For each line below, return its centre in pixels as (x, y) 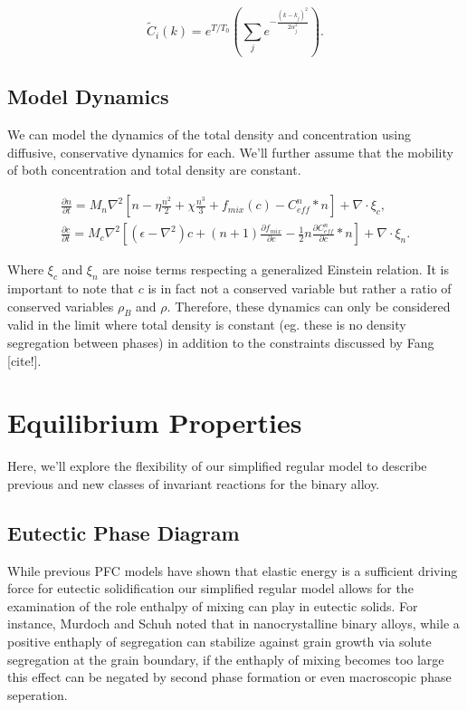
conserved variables (61, 306)
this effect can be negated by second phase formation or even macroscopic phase (229, 677)
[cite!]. (24, 360)
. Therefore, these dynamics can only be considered (309, 306)
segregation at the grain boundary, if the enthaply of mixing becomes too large (226, 659)
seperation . (38, 694)
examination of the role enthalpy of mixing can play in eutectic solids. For (213, 605)
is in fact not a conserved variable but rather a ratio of (300, 288)
